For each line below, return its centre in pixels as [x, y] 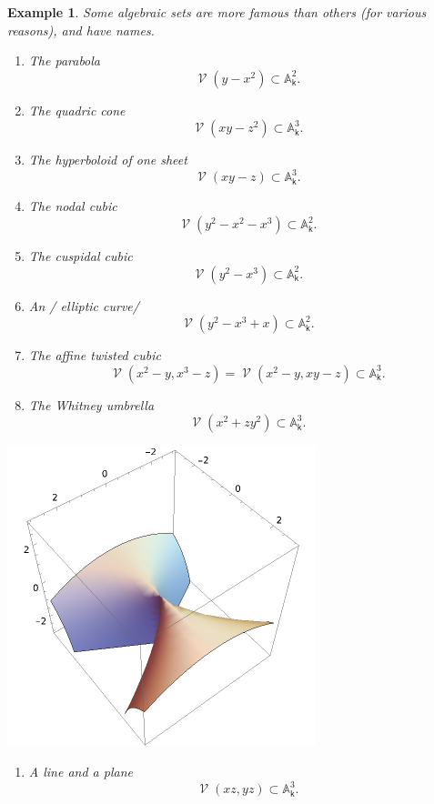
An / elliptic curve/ [84, 305]
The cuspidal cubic [81, 256]
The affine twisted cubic [95, 355]
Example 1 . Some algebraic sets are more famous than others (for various [217, 12]
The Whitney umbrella [91, 404]
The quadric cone [77, 110]
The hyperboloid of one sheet [108, 160]
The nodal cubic [73, 206]
